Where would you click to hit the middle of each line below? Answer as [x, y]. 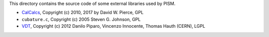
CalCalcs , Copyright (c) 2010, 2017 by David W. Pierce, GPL [83, 13]
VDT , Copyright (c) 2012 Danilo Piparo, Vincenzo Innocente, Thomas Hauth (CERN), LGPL [113, 26]
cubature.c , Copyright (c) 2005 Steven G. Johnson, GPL [81, 19]
